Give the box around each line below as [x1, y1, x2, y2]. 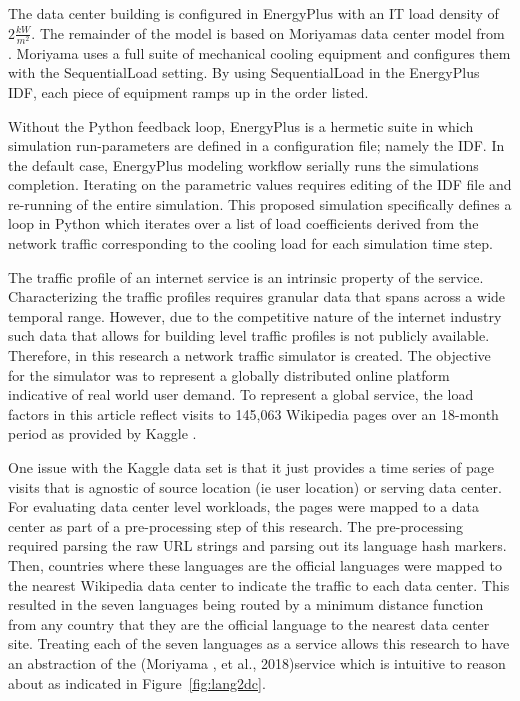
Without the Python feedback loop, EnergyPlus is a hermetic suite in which [8, 115, 474, 136]
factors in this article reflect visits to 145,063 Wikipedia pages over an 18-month [8, 403, 499, 424]
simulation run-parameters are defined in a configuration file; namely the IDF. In [8, 135, 505, 156]
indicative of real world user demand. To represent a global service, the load [8, 384, 474, 405]
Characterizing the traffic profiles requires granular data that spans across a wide [8, 286, 506, 307]
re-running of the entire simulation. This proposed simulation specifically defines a [8, 193, 512, 214]
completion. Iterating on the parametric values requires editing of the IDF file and [8, 174, 512, 195]
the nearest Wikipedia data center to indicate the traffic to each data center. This [8, 574, 510, 595]
